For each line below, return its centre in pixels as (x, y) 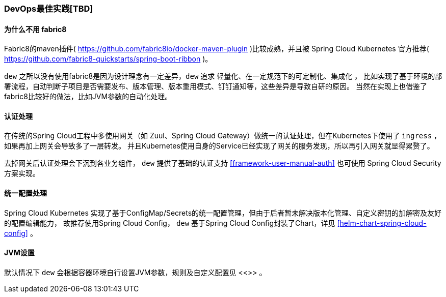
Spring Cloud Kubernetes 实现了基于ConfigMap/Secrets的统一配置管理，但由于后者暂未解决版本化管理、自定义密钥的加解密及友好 (223, 213)
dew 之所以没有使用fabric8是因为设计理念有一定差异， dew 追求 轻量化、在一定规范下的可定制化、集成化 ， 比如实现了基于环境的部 (223, 76)
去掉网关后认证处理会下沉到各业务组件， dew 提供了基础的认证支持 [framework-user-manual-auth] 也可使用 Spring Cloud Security (223, 163)
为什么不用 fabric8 (35, 29)
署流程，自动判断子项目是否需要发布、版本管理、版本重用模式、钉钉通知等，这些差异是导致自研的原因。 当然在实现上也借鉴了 (216, 86)
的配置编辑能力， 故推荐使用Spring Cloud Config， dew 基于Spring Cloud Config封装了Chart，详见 (170, 223)
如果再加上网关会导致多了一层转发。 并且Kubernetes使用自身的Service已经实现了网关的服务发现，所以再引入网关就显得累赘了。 (219, 146)
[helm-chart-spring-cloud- (382, 223)
